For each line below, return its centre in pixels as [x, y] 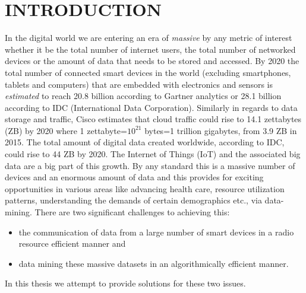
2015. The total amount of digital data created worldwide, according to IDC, [145, 142]
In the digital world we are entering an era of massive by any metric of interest [149, 38]
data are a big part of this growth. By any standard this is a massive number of [150, 165]
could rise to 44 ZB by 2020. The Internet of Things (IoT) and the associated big [153, 154]
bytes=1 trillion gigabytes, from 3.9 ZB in [221, 130]
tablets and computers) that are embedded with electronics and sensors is [139, 84]
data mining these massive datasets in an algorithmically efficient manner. [154, 263]
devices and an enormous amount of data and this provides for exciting [134, 177]
